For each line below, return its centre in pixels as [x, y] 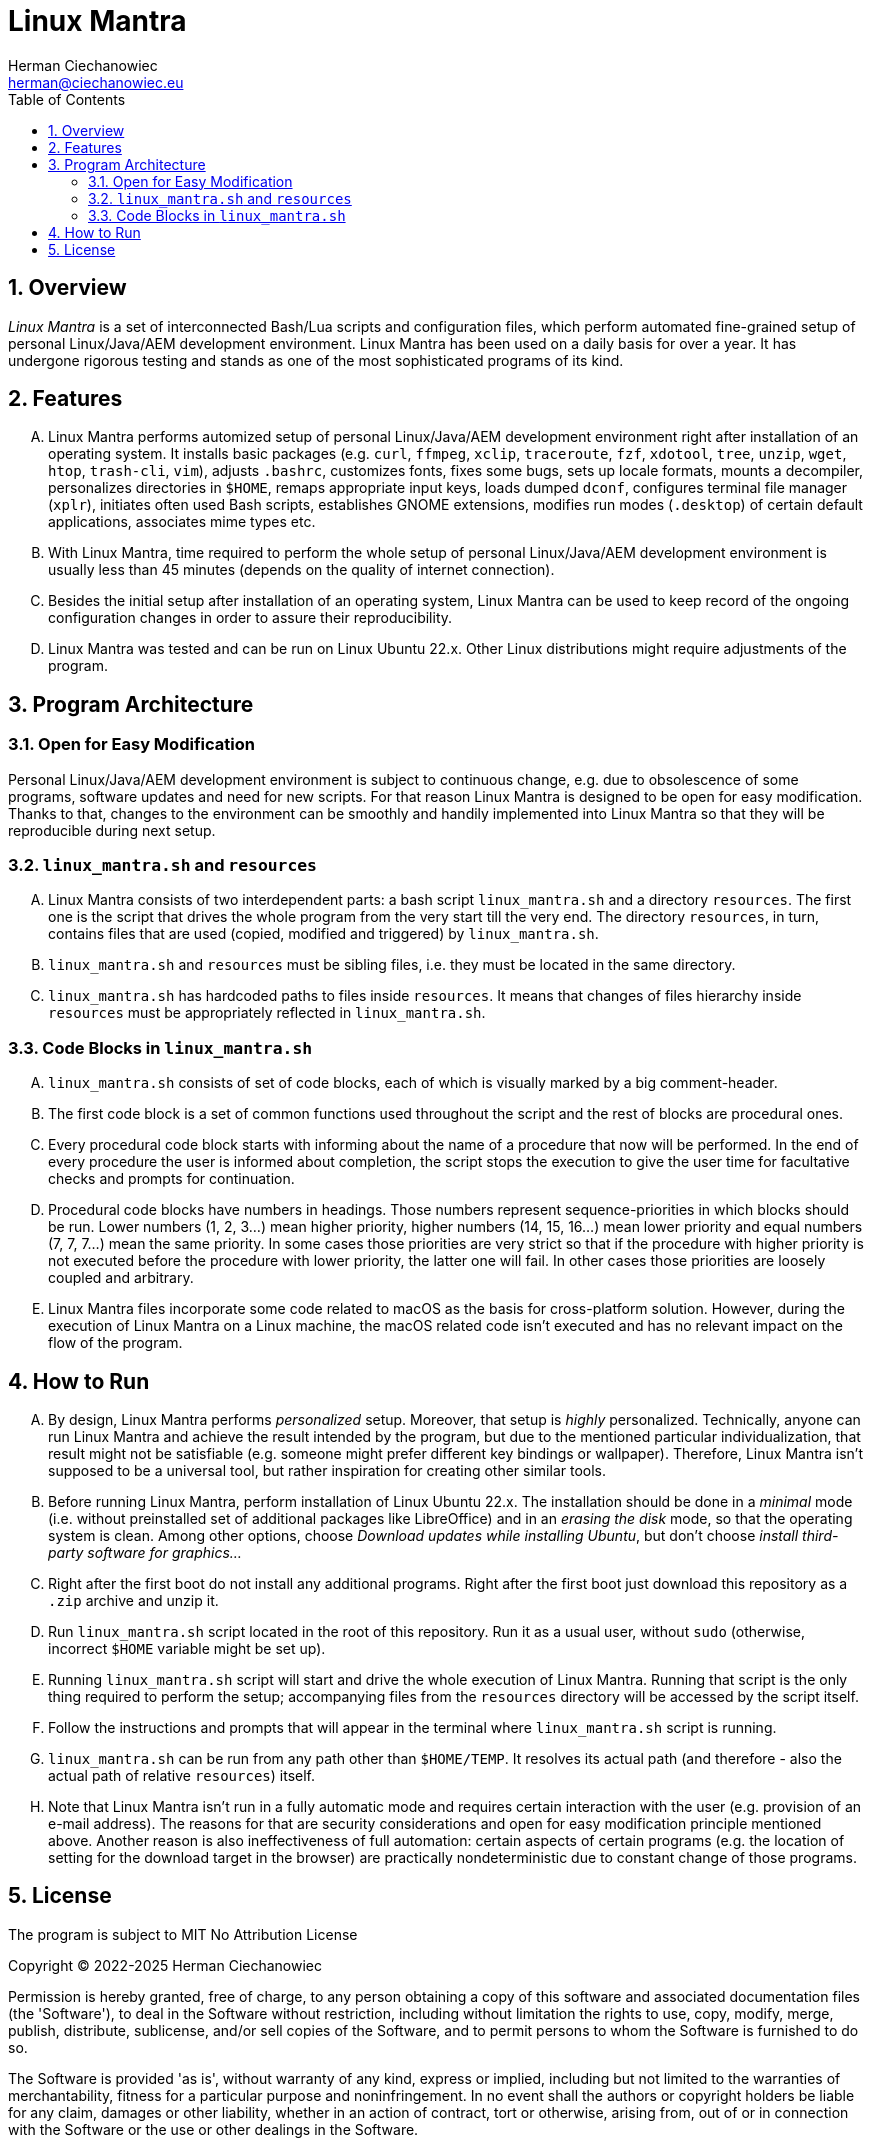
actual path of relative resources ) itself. [182, 1775]
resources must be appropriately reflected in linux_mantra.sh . [267, 1013]
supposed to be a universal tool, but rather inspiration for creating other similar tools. [327, 1470]
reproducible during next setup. [112, 830]
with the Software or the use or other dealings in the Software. [213, 2129]
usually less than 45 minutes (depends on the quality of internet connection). [301, 570]
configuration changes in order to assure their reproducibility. [250, 618]
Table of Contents [67, 99]
